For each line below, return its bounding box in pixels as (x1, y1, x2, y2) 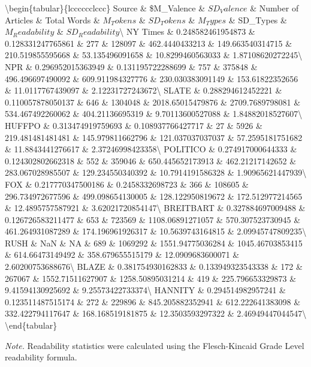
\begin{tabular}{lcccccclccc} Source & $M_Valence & (5, 2, 206, 14)
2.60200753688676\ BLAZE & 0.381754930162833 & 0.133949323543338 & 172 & (5, 260, 303, 273)
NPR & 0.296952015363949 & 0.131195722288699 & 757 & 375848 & (5, 60, 258, 73)
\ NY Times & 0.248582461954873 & (119, 25, 255, 38)
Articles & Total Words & (5, 13, 100, 26)
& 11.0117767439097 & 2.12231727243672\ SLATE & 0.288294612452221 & (5, 84, 282, 97)
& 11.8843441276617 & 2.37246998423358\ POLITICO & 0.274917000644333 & (5, 143, 297, 155)
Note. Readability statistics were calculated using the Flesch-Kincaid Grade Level (5, 339, 304, 351)
